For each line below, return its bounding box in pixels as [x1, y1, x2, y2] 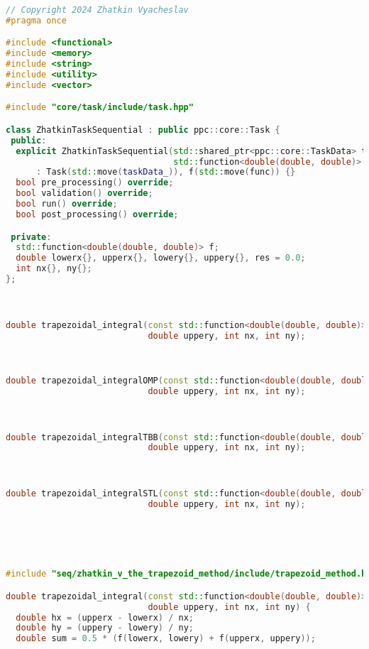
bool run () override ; [16, 199, 118, 209]
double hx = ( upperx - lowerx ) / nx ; [16, 612, 194, 623]
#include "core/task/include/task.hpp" [6, 102, 194, 113]
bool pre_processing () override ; [16, 178, 174, 188]
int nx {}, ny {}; [16, 263, 92, 274]
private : [11, 231, 52, 242]
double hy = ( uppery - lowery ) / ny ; [16, 623, 194, 633]
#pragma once [6, 15, 67, 26]
